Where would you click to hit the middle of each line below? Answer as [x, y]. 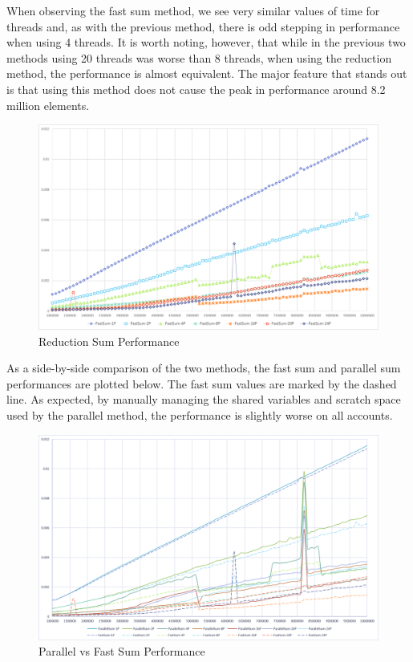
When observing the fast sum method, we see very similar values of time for [193, 10]
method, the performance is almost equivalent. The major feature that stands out [207, 73]
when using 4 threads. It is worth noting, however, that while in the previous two [206, 42]
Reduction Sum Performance [109, 341]
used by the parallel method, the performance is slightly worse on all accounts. [200, 415]
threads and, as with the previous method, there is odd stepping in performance [203, 26]
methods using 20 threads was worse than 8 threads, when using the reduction [199, 57]
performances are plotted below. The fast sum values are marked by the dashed [202, 383]
